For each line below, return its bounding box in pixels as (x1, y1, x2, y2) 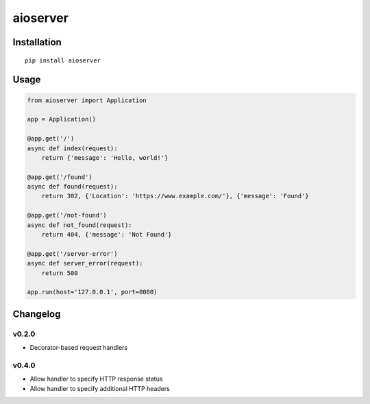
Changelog (12, 308, 61, 320)
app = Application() (27, 115, 96, 123)
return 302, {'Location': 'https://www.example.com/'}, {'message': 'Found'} (41, 192, 310, 200)
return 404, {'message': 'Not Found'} (41, 230, 172, 239)
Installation (12, 36, 62, 48)
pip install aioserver (25, 56, 101, 64)
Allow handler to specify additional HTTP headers (29, 384, 171, 392)
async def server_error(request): (27, 259, 143, 268)
